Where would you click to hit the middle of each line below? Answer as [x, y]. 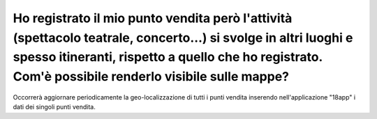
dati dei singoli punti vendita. [54, 107]
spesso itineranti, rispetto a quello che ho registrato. [168, 57]
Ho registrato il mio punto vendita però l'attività [153, 18]
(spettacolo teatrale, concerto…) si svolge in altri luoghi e [183, 38]
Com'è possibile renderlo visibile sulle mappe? [151, 77]
